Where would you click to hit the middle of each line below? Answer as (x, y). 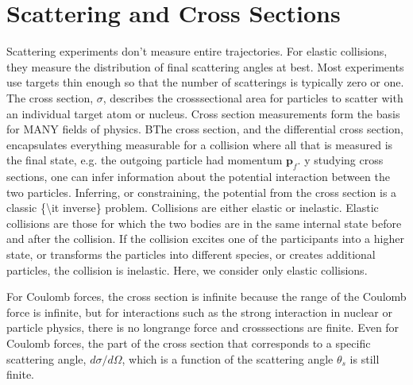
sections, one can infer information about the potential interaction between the (198, 177)
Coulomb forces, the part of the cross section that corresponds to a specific (189, 343)
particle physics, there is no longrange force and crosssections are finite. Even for (203, 327)
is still (365, 358)
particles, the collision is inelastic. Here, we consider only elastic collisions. (187, 269)
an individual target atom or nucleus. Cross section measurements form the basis (203, 113)
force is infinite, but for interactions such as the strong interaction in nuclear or (200, 312)
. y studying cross (340, 160)
